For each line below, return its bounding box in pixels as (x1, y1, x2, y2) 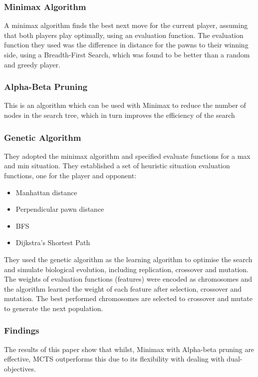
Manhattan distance (15, 187, 77, 197)
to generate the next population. (4, 303, 103, 313)
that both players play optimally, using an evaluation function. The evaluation (4, 29, 244, 40)
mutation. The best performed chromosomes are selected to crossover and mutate (4, 293, 253, 304)
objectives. (4, 363, 36, 374)
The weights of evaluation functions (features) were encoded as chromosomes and (4, 274, 253, 284)
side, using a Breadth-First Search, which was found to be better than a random (4, 49, 250, 59)
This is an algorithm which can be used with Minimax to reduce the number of (4, 100, 246, 110)
